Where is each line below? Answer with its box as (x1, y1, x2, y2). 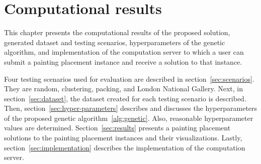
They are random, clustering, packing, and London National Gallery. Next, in (4, 83, 243, 94)
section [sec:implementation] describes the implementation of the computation (4, 142, 245, 152)
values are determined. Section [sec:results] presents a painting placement (4, 122, 231, 133)
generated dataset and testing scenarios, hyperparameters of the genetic (4, 37, 225, 47)
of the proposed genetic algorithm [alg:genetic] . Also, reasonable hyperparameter (4, 112, 253, 123)
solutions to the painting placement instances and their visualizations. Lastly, (4, 132, 242, 143)
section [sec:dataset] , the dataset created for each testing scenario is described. (4, 93, 246, 103)
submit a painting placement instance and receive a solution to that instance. (4, 56, 242, 67)
